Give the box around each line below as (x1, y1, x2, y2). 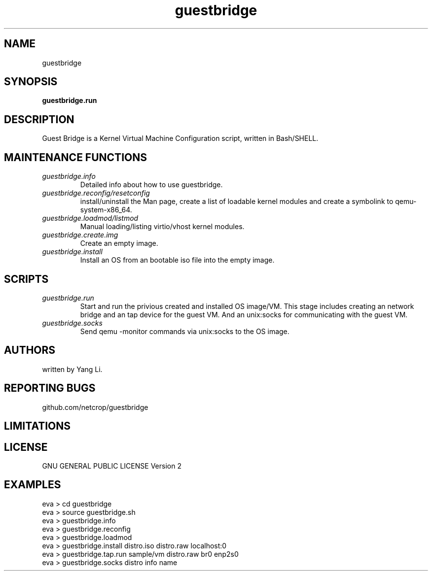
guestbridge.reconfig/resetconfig (42, 189, 150, 198)
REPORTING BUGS (4, 382, 96, 395)
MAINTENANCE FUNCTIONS (4, 151, 147, 164)
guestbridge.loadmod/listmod (42, 214, 139, 223)
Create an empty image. (80, 239, 158, 248)
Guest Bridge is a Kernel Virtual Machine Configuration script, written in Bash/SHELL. (42, 134, 319, 143)
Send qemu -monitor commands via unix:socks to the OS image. (80, 327, 289, 336)
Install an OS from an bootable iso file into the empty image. (80, 256, 275, 265)
